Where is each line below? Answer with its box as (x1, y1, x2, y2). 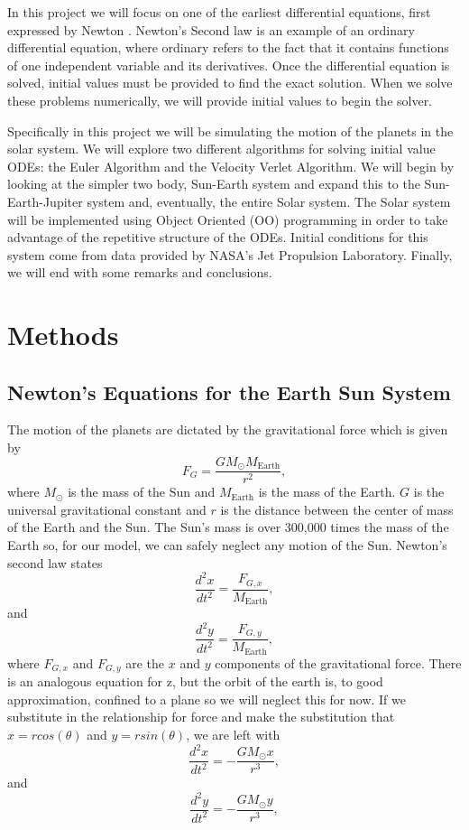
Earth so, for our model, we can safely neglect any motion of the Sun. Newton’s (7, 535, 447, 554)
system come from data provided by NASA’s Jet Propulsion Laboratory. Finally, (7, 245, 453, 264)
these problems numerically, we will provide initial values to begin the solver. (7, 90, 433, 109)
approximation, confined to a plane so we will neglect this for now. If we (7, 689, 406, 708)
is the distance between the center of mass (220, 499, 454, 518)
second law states (7, 553, 103, 572)
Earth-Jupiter (7, 191, 83, 210)
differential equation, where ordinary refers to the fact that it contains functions (7, 38, 449, 57)
